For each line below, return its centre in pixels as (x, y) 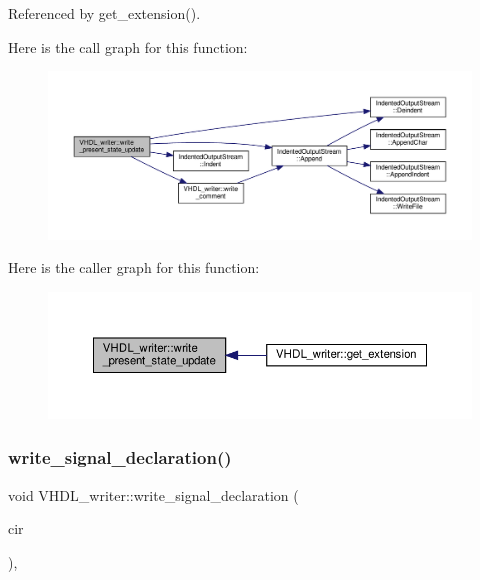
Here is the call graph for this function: (128, 46)
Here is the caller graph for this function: (134, 267)
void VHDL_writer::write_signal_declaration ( (153, 494)
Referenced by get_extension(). (104, 13)
